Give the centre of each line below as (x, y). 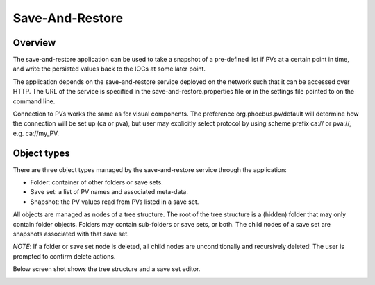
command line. (34, 101)
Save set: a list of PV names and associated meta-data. (109, 192)
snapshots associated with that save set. (71, 234)
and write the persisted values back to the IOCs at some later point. (109, 69)
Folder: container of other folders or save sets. (97, 182)
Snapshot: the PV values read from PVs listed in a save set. (115, 202)
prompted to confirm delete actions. (64, 256)
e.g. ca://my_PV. (36, 133)
